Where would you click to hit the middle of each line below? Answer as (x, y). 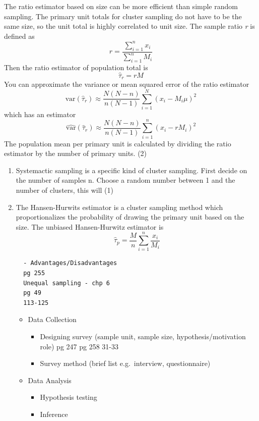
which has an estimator (40, 114)
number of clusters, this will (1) (64, 190)
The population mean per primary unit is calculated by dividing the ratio (118, 143)
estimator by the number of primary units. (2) (76, 153)
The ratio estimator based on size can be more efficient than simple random (121, 6)
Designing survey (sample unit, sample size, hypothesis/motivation (143, 336)
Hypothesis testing (69, 397)
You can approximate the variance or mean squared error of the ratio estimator (127, 84)
